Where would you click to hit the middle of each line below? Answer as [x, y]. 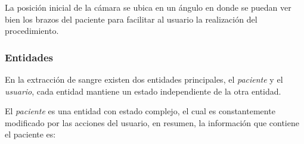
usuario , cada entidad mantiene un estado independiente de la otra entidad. [143, 91]
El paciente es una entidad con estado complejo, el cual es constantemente [140, 111]
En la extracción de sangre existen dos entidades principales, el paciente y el [144, 79]
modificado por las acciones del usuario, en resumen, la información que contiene [152, 122]
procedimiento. [32, 31]
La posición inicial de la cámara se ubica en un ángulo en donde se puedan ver [148, 7]
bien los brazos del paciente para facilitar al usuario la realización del [131, 19]
